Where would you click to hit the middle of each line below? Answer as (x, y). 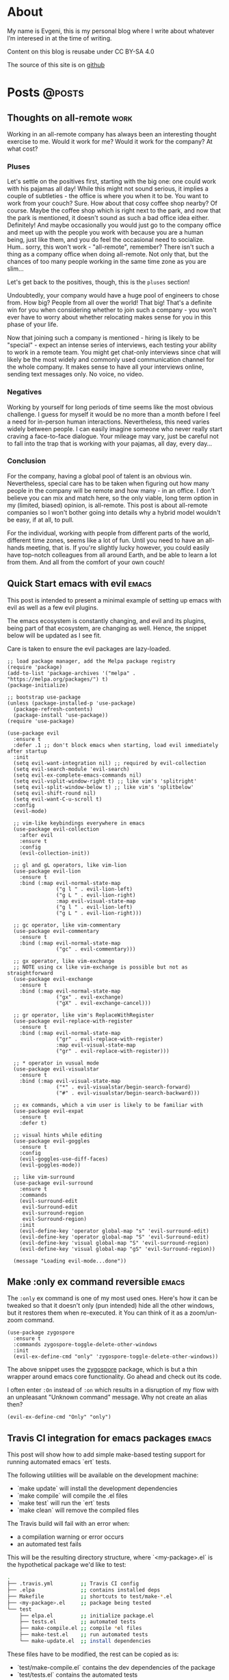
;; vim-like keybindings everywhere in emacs (79, 823)
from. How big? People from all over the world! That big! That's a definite (110, 303)
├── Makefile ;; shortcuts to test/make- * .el (90, 1596)
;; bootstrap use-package (44, 697)
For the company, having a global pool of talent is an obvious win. (99, 476)
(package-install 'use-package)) (61, 715)
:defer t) (33, 1123)
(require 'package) (35, 667)
